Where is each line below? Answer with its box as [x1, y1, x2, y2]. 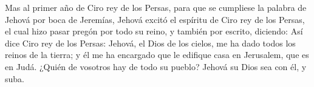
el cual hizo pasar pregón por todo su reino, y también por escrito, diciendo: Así [5, 25, 303, 37]
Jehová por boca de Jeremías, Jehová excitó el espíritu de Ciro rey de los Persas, [5, 13, 305, 25]
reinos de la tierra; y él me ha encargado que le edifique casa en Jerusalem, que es [5, 48, 309, 61]
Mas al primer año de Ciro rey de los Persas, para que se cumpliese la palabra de [5, 1, 307, 13]
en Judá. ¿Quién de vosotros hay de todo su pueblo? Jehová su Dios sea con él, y [5, 60, 307, 72]
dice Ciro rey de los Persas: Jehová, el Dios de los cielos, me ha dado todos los [5, 36, 296, 49]
